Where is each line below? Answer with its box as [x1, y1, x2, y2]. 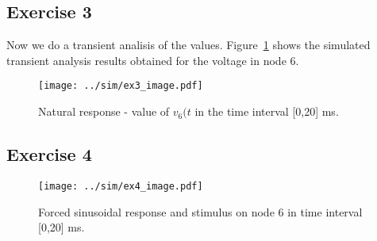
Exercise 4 [6, 142, 92, 166]
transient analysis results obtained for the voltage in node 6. [6, 52, 299, 68]
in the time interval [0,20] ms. [194, 103, 339, 120]
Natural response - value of [38, 103, 170, 120]
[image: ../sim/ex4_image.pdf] [38, 180, 203, 192]
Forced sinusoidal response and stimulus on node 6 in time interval [38, 203, 363, 220]
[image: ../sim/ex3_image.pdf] [38, 80, 203, 92]
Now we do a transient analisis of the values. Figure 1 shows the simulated [6, 36, 371, 53]
